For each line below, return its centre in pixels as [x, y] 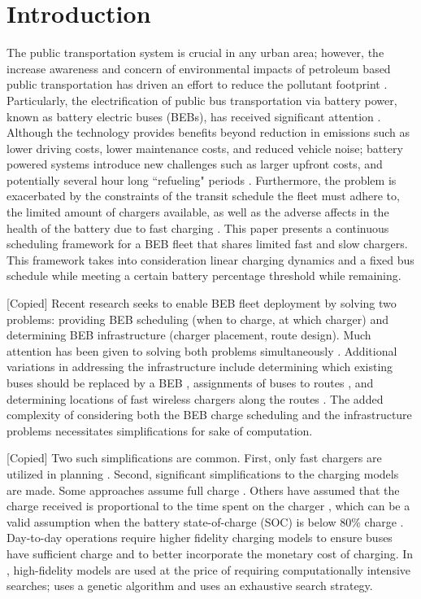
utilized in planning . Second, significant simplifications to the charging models [203, 473]
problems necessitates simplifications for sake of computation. [160, 430]
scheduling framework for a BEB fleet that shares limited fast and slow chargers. [207, 244]
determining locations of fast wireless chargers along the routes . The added [195, 398]
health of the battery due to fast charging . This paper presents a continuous [198, 227]
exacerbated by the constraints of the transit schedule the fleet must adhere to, [203, 196]
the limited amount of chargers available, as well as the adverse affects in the [198, 212]
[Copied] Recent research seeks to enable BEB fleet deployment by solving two [202, 303]
